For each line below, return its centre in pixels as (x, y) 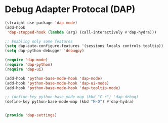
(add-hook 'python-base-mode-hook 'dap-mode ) (53, 78)
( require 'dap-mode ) (27, 60)
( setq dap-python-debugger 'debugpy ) (45, 51)
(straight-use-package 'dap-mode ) (41, 23)
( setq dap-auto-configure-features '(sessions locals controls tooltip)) (84, 46)
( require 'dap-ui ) (24, 69)
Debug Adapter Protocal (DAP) (70, 9)
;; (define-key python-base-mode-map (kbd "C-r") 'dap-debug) (72, 97)
